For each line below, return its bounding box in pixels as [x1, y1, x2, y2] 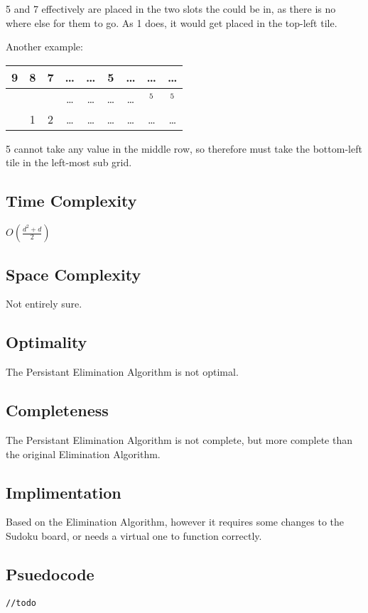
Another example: [6, 39, 83, 54]
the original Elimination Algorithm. [6, 446, 161, 461]
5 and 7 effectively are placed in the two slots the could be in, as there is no [6, 1, 336, 16]
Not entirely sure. [6, 296, 82, 311]
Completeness [6, 399, 109, 421]
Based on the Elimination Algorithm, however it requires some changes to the [6, 514, 345, 529]
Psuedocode [6, 563, 94, 585]
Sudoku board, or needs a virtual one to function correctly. [6, 528, 262, 543]
